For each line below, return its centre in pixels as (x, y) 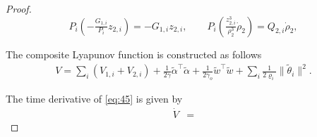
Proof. (19, 8)
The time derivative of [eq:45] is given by (94, 99)
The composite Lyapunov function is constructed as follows (134, 54)
